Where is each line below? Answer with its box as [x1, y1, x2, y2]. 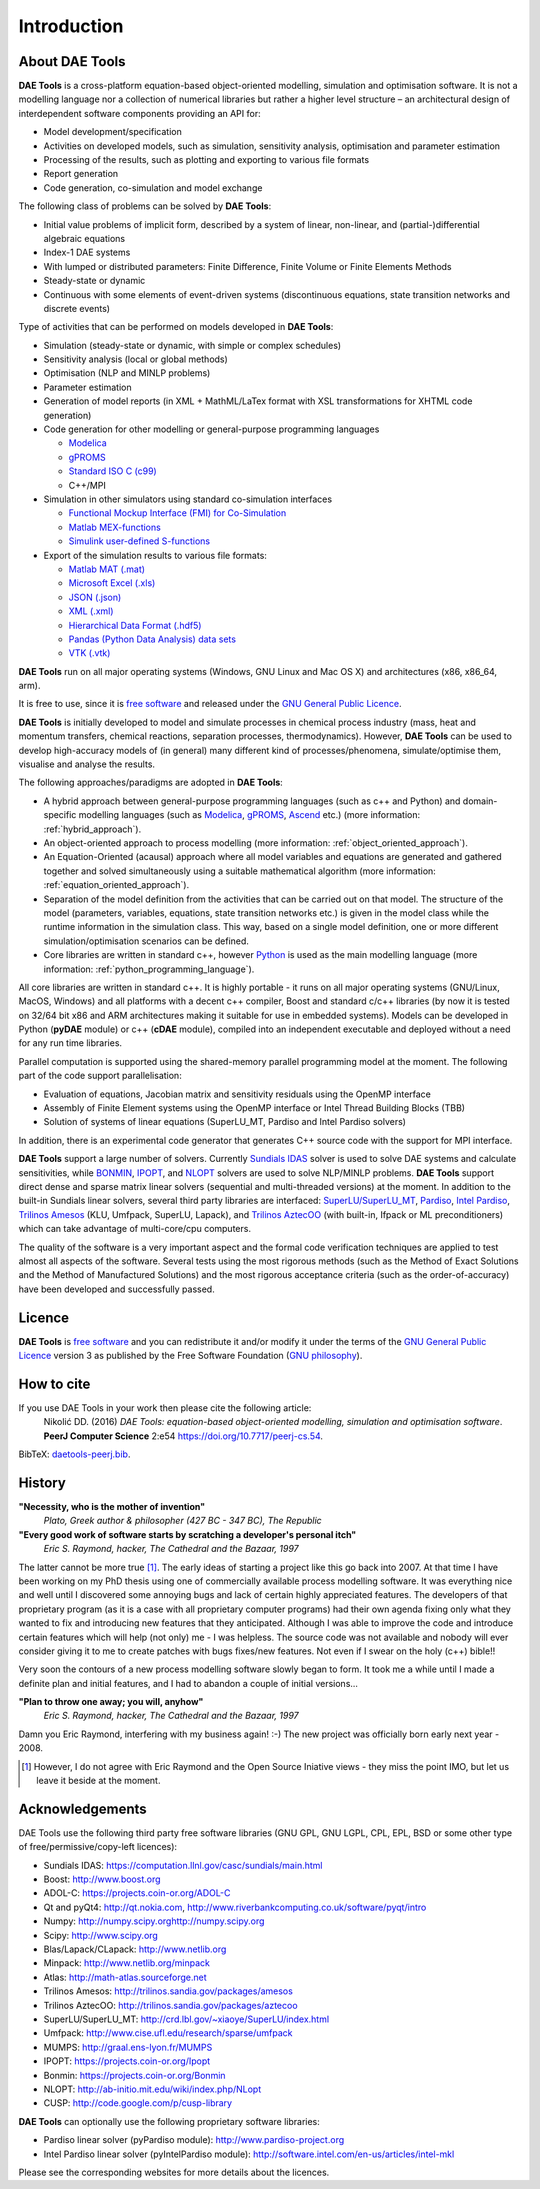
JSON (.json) [68, 591, 122, 603]
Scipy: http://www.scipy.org [43, 1929, 159, 1941]
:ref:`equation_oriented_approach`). [43, 879, 190, 891]
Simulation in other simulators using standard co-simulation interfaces [43, 493, 333, 505]
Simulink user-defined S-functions [68, 535, 211, 547]
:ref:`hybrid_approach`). [43, 823, 142, 835]
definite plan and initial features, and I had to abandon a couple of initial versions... [18, 1677, 359, 1689]
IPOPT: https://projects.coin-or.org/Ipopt [43, 2055, 211, 2067]
